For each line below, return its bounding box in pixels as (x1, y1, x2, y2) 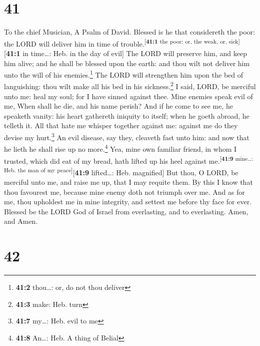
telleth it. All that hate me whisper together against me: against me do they (4, 120, 238, 131)
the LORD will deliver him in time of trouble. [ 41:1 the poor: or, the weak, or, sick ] (4, 37, 240, 49)
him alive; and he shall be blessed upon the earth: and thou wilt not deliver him (4, 58, 250, 68)
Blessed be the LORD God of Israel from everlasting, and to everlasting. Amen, (4, 206, 248, 216)
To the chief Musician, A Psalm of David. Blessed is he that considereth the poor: (4, 27, 255, 37)
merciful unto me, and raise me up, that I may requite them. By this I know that (4, 177, 253, 187)
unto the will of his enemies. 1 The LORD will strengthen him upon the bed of (4, 68, 243, 80)
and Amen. (4, 216, 38, 226)
